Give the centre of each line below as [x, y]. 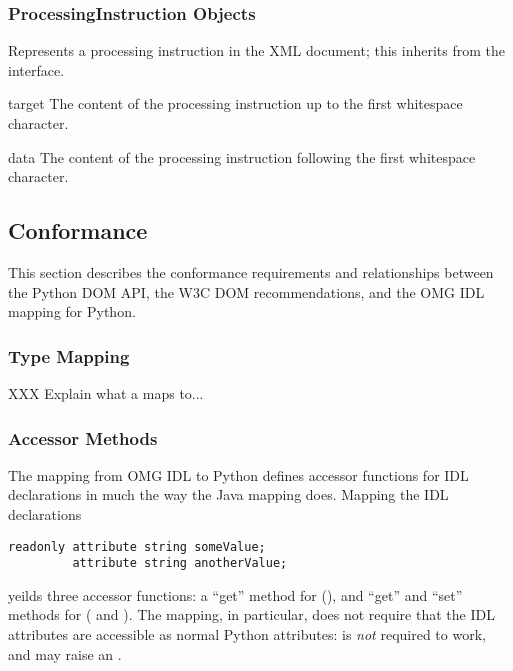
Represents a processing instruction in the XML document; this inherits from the [256, 50]
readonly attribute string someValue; [137, 546]
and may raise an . [65, 653]
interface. [36, 69]
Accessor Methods [83, 437]
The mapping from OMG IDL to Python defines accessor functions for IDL [238, 474]
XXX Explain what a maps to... [106, 392]
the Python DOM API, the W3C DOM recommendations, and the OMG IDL [246, 291]
